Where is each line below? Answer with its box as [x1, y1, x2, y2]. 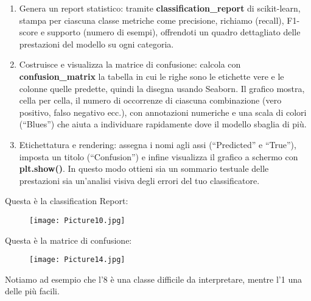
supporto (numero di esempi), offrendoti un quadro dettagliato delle [47, 26, 301, 38]
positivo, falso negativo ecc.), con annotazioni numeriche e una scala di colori [19, 105, 307, 118]
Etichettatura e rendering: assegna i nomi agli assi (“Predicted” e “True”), [19, 138, 296, 150]
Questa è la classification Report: [5, 194, 128, 207]
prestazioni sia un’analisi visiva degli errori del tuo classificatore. [19, 174, 260, 186]
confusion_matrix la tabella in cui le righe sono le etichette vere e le [19, 69, 284, 82]
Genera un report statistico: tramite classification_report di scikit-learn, [19, 2, 301, 14]
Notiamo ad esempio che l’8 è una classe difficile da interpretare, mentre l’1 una [5, 272, 302, 285]
